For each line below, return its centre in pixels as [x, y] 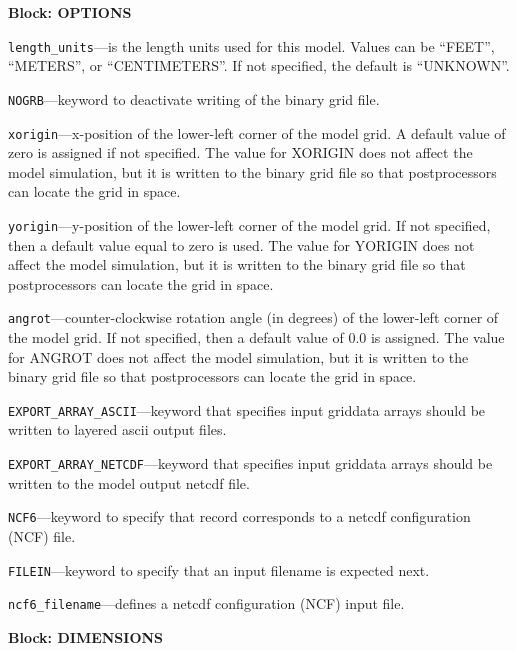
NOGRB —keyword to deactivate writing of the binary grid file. [194, 98]
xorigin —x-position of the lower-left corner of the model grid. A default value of [257, 132]
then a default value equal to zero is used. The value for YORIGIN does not [241, 244]
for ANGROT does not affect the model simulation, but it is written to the [238, 356]
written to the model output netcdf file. [129, 482]
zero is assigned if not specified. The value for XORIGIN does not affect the [240, 152]
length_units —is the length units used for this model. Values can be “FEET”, [251, 45]
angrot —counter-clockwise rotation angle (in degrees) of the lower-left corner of [253, 317]
